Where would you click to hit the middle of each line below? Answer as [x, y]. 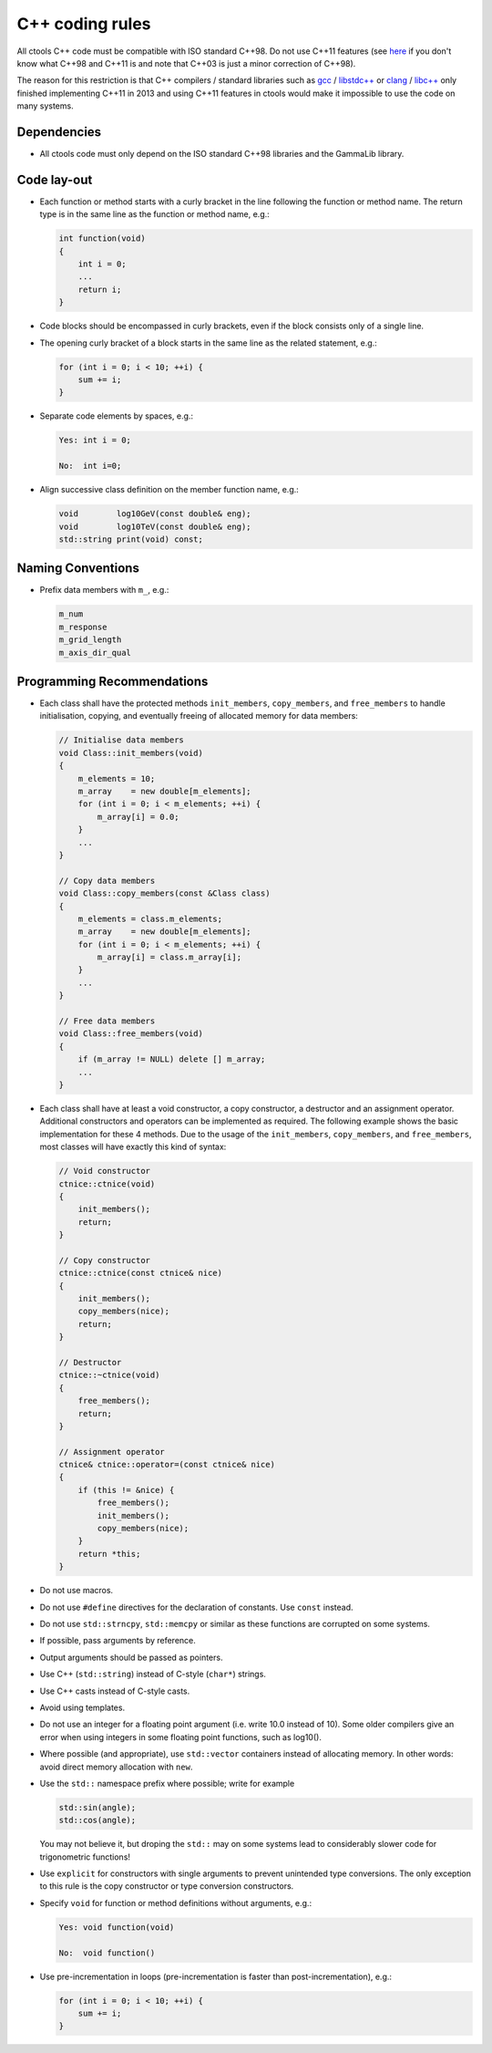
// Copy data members [107, 881]
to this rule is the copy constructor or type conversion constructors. [167, 1886]
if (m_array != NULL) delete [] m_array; [172, 1059]
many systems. [45, 106]
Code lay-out [55, 179]
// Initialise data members [121, 740]
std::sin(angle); [97, 1807]
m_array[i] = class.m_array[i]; [169, 957]
